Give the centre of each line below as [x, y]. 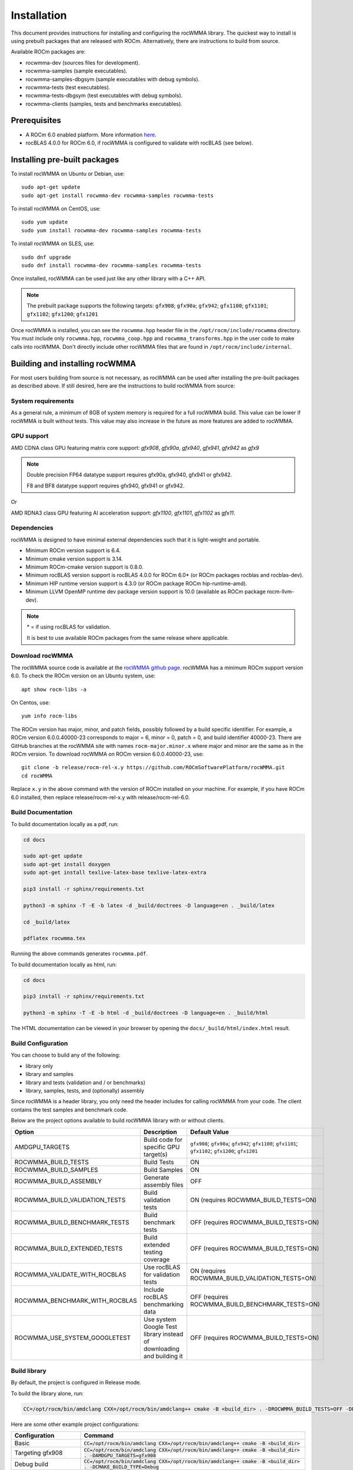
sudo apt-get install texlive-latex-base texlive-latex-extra [115, 873]
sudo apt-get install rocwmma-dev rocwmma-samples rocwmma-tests [118, 195]
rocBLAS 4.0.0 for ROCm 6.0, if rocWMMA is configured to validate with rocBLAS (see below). [139, 143]
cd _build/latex [47, 922]
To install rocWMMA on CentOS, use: [56, 209]
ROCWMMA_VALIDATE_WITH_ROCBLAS [70, 1274]
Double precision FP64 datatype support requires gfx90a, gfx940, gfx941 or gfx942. [129, 475]
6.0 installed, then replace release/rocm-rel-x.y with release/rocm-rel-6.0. [101, 797]
